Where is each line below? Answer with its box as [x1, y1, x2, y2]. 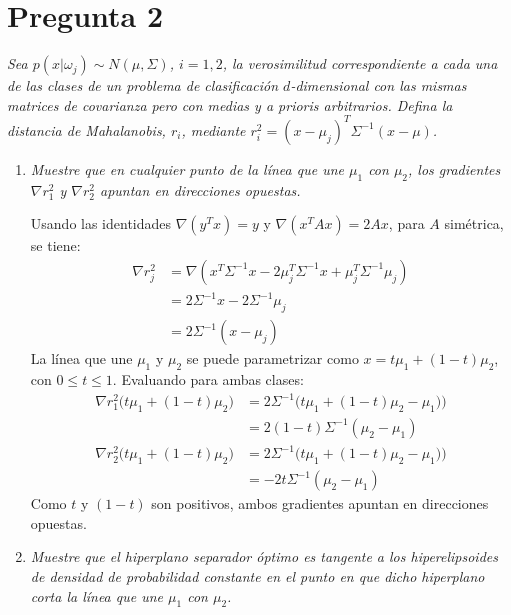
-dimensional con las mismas [290, 75, 467, 96]
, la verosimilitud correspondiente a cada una [222, 53, 498, 74]
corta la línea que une [30, 585, 164, 606]
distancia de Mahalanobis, [7, 119, 166, 140]
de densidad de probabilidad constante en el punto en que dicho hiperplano [30, 566, 485, 587]
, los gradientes [408, 158, 501, 179]
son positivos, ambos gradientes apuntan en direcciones [151, 493, 489, 514]
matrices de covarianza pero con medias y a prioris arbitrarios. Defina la [7, 94, 453, 115]
